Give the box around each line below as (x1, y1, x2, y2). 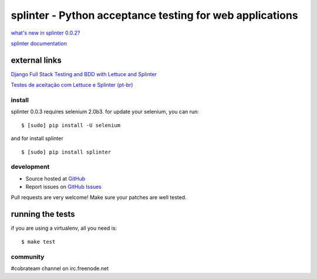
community (11, 253, 45, 261)
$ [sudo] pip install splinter (21, 148, 112, 155)
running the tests (11, 209, 76, 219)
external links (11, 55, 62, 65)
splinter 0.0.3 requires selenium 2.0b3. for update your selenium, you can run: (11, 108, 200, 115)
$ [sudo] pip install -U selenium (21, 122, 120, 128)
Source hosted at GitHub (25, 175, 86, 182)
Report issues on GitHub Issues (25, 183, 102, 190)
